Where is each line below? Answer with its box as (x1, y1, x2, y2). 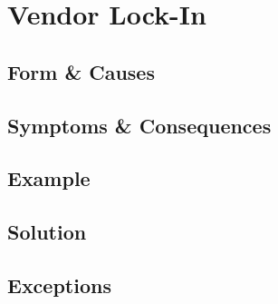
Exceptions (7, 270, 111, 299)
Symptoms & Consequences (7, 111, 272, 139)
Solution (7, 218, 87, 246)
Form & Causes (7, 57, 155, 85)
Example (7, 164, 91, 192)
